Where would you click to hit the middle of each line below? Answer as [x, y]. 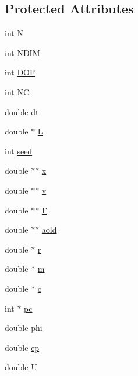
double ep [22, 347]
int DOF [20, 72]
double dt [22, 111]
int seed [19, 151]
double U [21, 367]
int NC [17, 92]
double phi [24, 328]
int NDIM [22, 52]
